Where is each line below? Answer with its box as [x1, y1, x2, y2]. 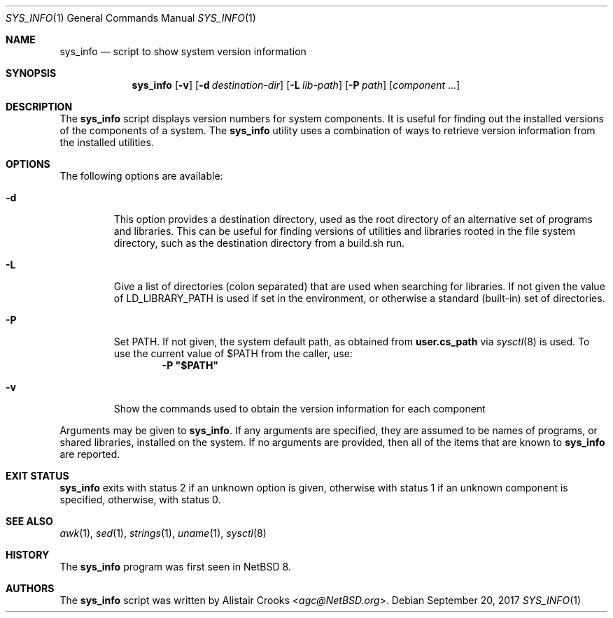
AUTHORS [6, 582, 55, 594]
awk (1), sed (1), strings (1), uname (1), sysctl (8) [59, 527, 267, 539]
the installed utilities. [59, 136, 154, 148]
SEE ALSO [6, 515, 53, 527]
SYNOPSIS [6, 67, 57, 79]
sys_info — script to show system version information [59, 45, 306, 57]
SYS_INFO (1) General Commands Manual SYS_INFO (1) [6, 12, 256, 24]
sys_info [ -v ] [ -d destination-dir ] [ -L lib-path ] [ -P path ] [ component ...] [132, 79, 460, 91]
